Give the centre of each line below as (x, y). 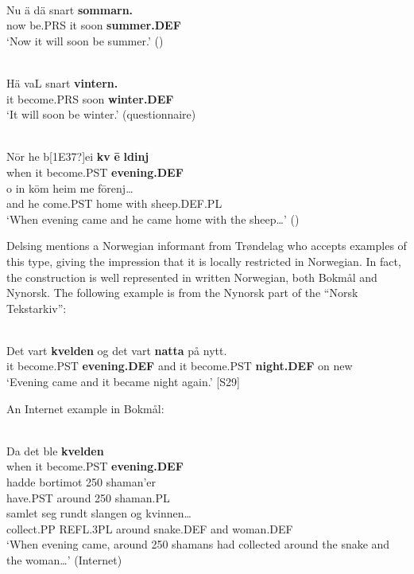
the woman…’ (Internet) (64, 560)
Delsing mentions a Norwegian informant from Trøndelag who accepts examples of (207, 246)
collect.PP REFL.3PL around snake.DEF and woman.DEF (150, 528)
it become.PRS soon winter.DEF (90, 98)
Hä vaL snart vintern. (62, 82)
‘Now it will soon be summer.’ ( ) (85, 40)
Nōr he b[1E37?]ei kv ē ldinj (78, 156)
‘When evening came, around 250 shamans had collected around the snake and (198, 544)
